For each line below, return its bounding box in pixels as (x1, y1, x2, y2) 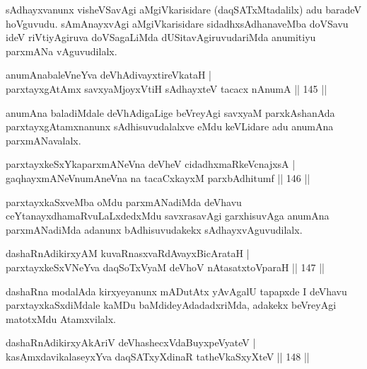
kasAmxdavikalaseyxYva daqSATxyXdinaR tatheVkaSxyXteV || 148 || (6, 348, 310, 363)
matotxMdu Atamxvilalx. (6, 311, 116, 326)
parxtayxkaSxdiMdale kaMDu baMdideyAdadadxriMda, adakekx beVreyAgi (6, 297, 337, 312)
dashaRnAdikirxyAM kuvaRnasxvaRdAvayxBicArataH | (6, 246, 250, 261)
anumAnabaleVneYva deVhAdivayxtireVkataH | (6, 67, 211, 82)
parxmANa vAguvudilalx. (6, 43, 117, 58)
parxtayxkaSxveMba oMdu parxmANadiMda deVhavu (6, 194, 242, 209)
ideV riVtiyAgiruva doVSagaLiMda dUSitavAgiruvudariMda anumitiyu (6, 30, 316, 45)
